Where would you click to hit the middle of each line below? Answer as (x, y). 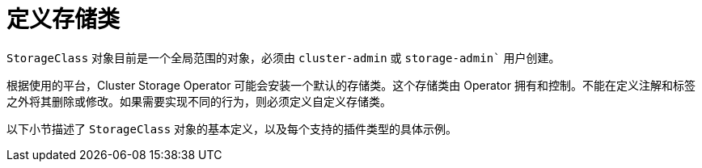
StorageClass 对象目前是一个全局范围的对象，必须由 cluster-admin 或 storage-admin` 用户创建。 (283, 57)
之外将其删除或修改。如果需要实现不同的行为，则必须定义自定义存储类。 (199, 101)
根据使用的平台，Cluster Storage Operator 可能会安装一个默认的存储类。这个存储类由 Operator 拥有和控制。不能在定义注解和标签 (351, 85)
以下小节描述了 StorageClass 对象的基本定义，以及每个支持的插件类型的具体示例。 (232, 128)
